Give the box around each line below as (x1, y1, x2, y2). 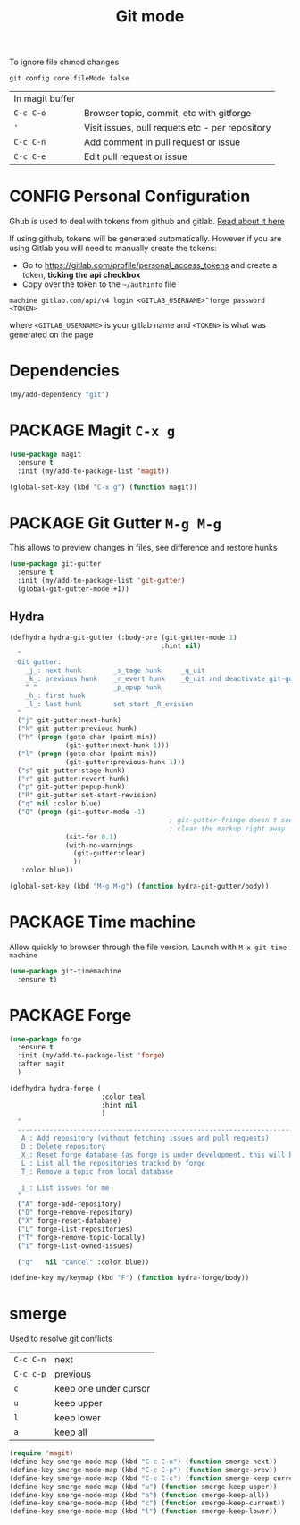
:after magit (17, 1059, 66, 1069)
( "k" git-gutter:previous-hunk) (17, 724, 138, 734)
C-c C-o (13, 108, 46, 118)
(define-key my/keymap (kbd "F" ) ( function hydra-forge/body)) (9, 1274, 250, 1283)
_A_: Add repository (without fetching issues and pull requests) (17, 1133, 270, 1143)
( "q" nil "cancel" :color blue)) (17, 1258, 150, 1267)
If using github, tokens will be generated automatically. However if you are (9, 233, 282, 244)
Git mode (115, 6, 185, 27)
